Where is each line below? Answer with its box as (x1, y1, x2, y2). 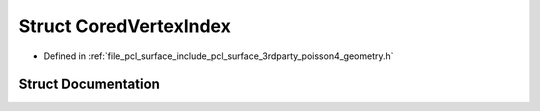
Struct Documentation (18, 76, 160, 93)
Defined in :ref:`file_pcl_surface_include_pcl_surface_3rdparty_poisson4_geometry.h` (43, 50, 394, 62)
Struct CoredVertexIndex (18, 15, 232, 37)
